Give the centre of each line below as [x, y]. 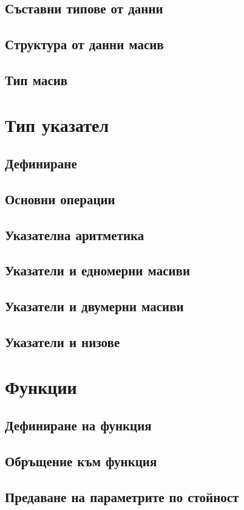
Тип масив [36, 79]
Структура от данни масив [84, 44]
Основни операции [60, 198]
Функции [41, 386]
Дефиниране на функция [78, 425]
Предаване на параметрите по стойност [122, 496]
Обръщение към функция [81, 460]
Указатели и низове [63, 342]
